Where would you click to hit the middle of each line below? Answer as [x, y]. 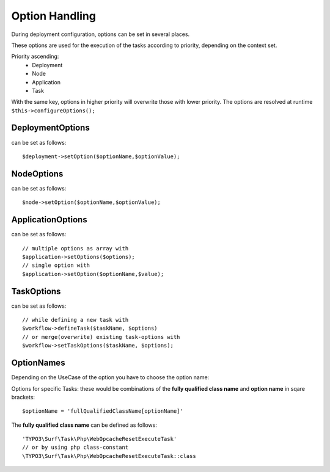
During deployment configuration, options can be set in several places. [101, 34]
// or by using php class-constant [75, 448]
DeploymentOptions [50, 128]
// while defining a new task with [75, 320]
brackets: [23, 397]
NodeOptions [37, 174]
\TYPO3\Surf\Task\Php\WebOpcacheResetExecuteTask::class [109, 456]
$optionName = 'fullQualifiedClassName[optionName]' [103, 411]
